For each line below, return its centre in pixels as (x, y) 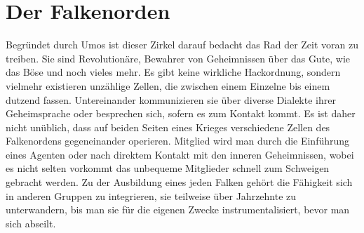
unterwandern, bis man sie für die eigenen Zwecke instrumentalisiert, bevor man (178, 209)
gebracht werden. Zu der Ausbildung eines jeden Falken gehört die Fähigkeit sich (179, 182)
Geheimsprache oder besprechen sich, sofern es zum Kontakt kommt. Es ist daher (181, 113)
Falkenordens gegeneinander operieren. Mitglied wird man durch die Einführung (178, 141)
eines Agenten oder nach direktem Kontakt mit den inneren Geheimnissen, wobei (180, 154)
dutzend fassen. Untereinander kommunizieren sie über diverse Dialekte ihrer (171, 99)
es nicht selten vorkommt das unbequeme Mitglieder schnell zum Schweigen (168, 168)
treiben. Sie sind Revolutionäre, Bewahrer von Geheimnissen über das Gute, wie (178, 58)
